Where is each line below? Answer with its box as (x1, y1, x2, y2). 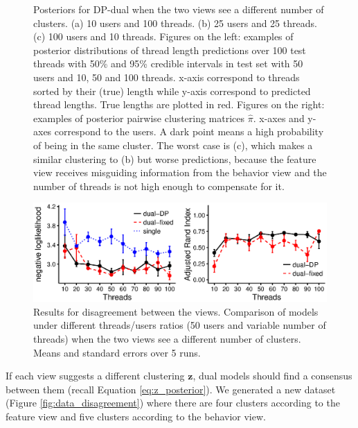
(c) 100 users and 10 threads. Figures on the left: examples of (33, 29, 294, 44)
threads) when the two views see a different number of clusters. (33, 331, 301, 345)
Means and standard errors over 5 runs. (33, 345, 201, 359)
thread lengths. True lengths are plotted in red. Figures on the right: (33, 97, 325, 112)
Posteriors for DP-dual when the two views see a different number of (33, 2, 324, 16)
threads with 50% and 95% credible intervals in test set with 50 (33, 56, 303, 71)
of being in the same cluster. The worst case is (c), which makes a (33, 137, 313, 152)
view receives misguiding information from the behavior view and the (33, 165, 327, 180)
